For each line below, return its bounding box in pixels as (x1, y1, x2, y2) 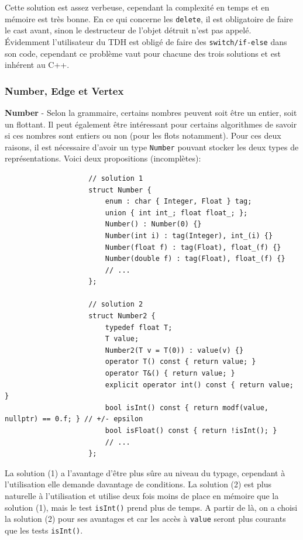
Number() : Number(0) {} (105, 220, 202, 229)
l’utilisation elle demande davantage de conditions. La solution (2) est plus (5, 478, 271, 490)
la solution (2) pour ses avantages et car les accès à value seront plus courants (5, 513, 286, 525)
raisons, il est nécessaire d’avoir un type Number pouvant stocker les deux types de (5, 140, 299, 153)
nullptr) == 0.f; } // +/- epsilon (5, 415, 143, 424)
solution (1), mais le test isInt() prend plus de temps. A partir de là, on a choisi (5, 501, 298, 513)
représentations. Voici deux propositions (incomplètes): (5, 152, 201, 164)
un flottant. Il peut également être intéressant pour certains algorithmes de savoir (5, 118, 297, 130)
